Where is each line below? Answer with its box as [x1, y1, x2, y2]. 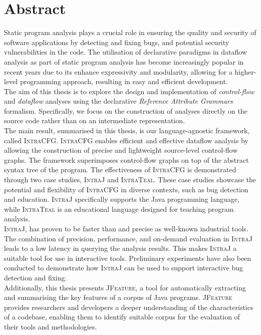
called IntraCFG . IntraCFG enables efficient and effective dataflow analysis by [4, 135, 248, 145]
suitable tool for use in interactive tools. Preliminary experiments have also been [4, 252, 251, 263]
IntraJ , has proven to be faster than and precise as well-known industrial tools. [4, 223, 248, 233]
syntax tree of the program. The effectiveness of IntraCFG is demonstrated [4, 164, 236, 175]
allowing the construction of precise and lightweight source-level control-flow [4, 145, 238, 155]
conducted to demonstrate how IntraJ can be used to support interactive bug [4, 262, 243, 273]
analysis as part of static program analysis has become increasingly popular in [4, 56, 244, 67]
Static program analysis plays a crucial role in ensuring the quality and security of [4, 27, 256, 38]
